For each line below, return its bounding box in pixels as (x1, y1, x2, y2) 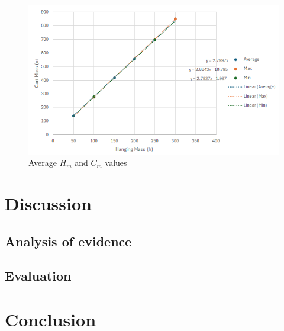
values (105, 156, 127, 169)
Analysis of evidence (5, 232, 132, 250)
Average (28, 156, 57, 169)
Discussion (5, 191, 92, 216)
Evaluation (5, 266, 72, 285)
